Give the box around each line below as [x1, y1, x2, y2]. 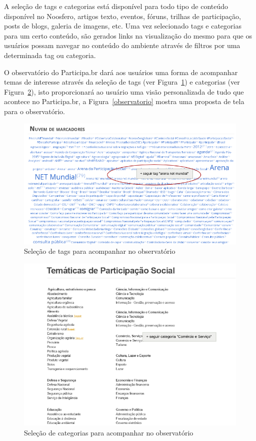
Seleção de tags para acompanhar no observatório [24, 246, 175, 256]
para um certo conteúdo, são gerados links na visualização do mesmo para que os [4, 30, 252, 41]
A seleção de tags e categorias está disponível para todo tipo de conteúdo [4, 1, 228, 11]
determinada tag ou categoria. [4, 50, 96, 60]
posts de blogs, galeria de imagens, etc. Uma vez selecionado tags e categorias [4, 21, 241, 31]
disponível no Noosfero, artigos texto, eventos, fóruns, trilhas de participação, [4, 11, 241, 21]
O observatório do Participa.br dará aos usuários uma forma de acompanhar [4, 67, 238, 77]
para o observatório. [4, 106, 65, 116]
